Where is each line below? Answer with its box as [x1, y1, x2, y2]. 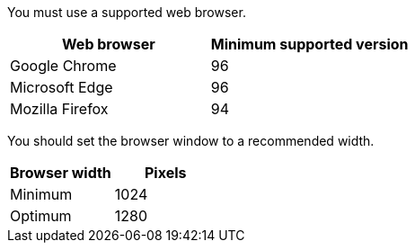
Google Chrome [10, 57, 117, 75]
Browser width [10, 164, 111, 182]
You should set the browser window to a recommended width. [7, 133, 375, 148]
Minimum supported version [210, 35, 409, 53]
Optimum [10, 207, 72, 225]
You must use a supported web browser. [7, 4, 246, 20]
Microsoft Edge [10, 78, 113, 96]
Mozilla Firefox [10, 100, 109, 118]
